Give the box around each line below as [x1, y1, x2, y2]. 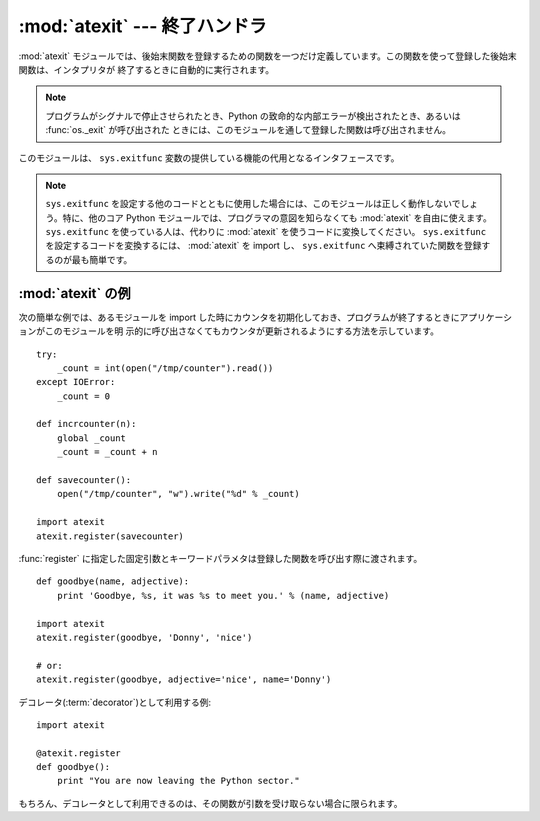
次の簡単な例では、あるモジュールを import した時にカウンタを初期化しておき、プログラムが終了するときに [18, 311, 460, 323]
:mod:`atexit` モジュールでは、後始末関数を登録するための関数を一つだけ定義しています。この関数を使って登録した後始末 [18, 50, 517, 62]
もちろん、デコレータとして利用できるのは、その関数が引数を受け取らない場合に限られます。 [18, 797, 403, 809]
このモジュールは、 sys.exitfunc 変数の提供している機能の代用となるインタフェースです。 [18, 151, 400, 164]
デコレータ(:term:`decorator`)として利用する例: [18, 696, 212, 708]
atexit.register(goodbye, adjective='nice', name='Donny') [36, 674, 332, 685]
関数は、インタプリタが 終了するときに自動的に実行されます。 [18, 63, 275, 75]
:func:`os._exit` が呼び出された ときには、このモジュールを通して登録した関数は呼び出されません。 [45, 124, 452, 136]
